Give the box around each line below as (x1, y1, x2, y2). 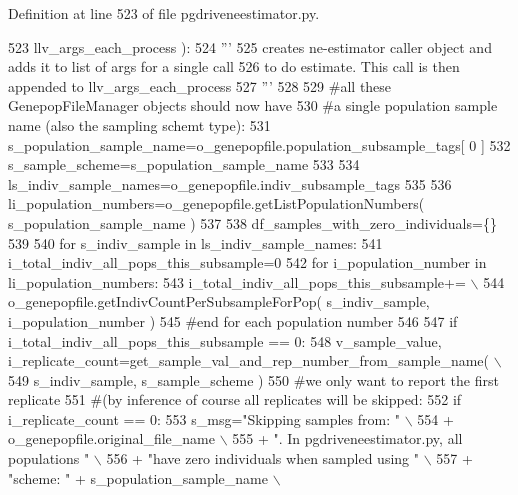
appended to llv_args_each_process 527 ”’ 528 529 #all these (8, 75, 392, 96)
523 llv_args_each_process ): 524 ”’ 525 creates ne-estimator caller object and (8, 36, 492, 57)
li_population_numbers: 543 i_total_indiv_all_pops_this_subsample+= (8, 271, 466, 292)
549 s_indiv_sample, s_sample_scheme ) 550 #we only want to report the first (8, 369, 499, 390)
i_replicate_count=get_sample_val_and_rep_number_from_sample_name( (8, 350, 489, 371)
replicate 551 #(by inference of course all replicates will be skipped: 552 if (8, 389, 462, 410)
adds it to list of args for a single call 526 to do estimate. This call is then (8, 56, 460, 77)
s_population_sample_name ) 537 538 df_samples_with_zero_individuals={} (8, 212, 497, 233)
